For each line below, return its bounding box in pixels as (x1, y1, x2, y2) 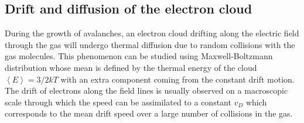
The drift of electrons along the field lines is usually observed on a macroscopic (5, 84, 288, 97)
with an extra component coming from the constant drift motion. (60, 73, 295, 85)
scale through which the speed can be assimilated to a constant (5, 95, 231, 108)
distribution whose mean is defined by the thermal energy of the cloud (5, 61, 257, 73)
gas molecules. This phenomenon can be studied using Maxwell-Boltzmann (5, 50, 273, 62)
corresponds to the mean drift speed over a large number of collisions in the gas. (5, 107, 293, 119)
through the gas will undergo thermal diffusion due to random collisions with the (5, 38, 295, 50)
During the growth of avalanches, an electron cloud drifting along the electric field (5, 27, 299, 39)
